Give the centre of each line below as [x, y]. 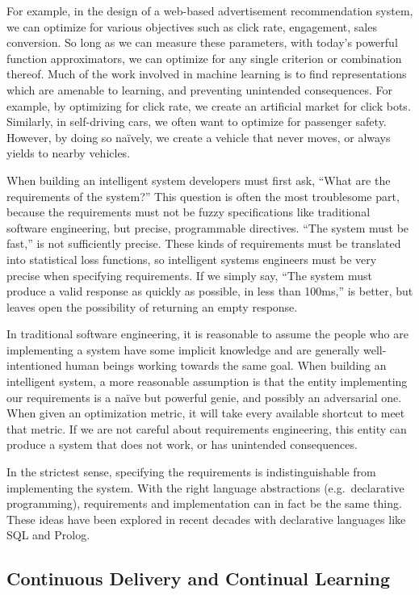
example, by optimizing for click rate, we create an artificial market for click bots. [209, 105]
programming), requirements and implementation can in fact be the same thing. [204, 503]
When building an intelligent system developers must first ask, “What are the [199, 180]
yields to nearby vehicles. [69, 153]
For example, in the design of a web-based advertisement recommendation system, [210, 10]
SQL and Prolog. [48, 535]
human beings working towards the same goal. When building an [226, 365]
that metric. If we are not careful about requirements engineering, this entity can [207, 428]
